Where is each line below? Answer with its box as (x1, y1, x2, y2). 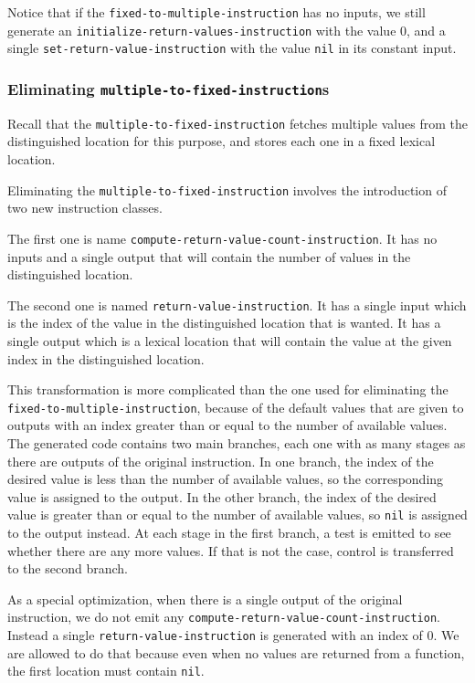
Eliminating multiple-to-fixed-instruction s (7, 77, 330, 100)
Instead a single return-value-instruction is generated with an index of (7, 625, 423, 645)
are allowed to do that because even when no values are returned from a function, (7, 643, 465, 662)
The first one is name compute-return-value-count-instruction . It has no (7, 228, 438, 247)
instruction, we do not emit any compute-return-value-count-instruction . (7, 607, 441, 626)
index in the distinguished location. (7, 349, 205, 368)
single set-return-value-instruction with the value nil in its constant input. (7, 38, 457, 58)
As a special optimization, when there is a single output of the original (7, 589, 403, 608)
